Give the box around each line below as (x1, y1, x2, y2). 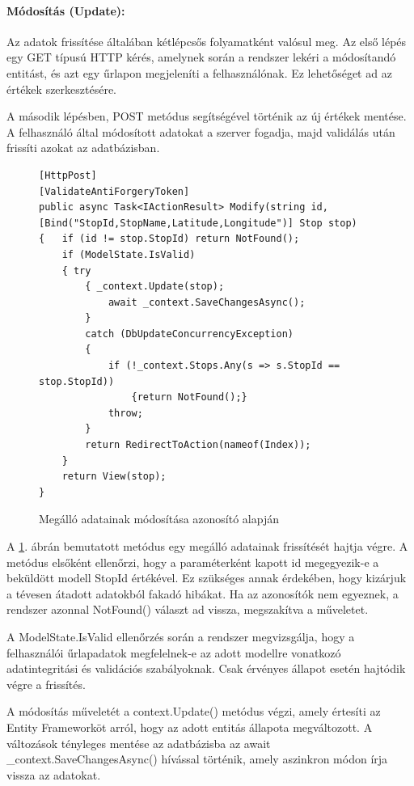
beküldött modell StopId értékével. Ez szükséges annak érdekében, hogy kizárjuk (6, 569, 407, 586)
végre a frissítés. (6, 675, 86, 692)
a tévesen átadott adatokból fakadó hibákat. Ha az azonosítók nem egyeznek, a (6, 585, 399, 602)
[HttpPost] (39, 169, 97, 181)
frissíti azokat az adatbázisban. (6, 139, 160, 156)
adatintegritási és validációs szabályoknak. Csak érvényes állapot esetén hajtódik (6, 660, 406, 677)
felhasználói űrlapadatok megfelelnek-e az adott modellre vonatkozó (6, 644, 341, 661)
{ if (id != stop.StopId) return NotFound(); (39, 233, 300, 245)
